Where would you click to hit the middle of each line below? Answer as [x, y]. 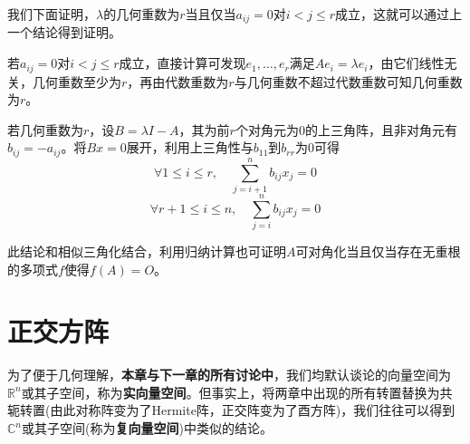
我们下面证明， [52, 14]
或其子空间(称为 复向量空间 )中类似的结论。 [147, 428]
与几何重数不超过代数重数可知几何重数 [348, 81]
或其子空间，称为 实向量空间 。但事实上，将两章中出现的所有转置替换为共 [237, 392]
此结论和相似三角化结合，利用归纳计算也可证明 [147, 251]
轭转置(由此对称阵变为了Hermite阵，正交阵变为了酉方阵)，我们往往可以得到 [231, 410]
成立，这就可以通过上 [399, 14]
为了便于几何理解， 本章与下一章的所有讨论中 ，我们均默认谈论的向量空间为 [229, 375]
